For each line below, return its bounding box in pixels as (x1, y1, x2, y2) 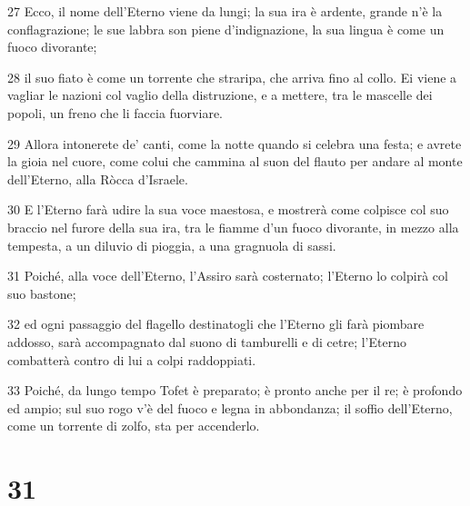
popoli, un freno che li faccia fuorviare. (7, 103, 223, 122)
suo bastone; (7, 283, 76, 303)
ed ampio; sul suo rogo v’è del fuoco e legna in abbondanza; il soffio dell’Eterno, (7, 398, 453, 417)
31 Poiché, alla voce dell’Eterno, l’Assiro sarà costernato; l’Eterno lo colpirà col (7, 266, 448, 285)
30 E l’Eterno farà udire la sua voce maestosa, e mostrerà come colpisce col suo (7, 200, 449, 219)
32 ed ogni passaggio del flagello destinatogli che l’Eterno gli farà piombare (7, 314, 425, 333)
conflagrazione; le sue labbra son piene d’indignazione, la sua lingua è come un (7, 19, 445, 38)
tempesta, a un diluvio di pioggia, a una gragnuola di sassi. (7, 235, 336, 254)
